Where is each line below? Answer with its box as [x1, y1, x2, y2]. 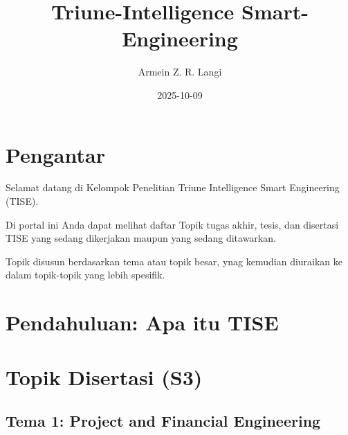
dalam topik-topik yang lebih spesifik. [6, 267, 165, 282]
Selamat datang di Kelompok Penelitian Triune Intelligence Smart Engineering [6, 180, 340, 195]
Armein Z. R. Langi [138, 64, 222, 79]
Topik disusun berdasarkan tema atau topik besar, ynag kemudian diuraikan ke [6, 254, 343, 268]
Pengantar [6, 140, 105, 168]
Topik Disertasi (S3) [6, 362, 203, 391]
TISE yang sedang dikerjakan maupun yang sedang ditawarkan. [6, 231, 276, 245]
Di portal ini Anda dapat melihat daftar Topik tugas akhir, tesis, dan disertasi [6, 217, 339, 231]
